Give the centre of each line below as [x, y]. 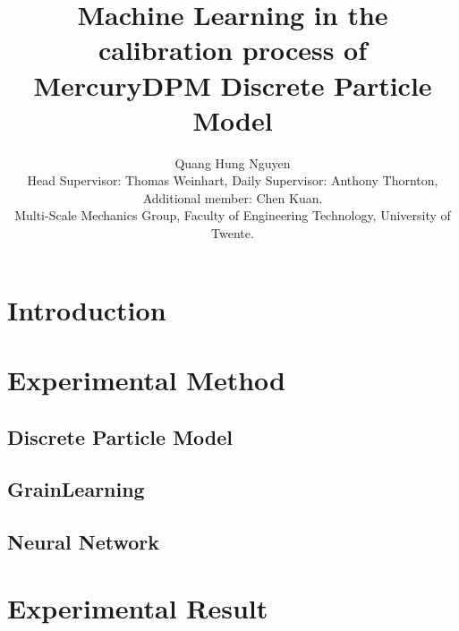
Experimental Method [146, 380]
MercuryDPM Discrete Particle [233, 85]
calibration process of [233, 50]
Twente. [233, 233]
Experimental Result [138, 607]
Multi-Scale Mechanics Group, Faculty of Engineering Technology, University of [233, 215]
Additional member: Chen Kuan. [233, 197]
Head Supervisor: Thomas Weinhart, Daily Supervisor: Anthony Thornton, [233, 180]
